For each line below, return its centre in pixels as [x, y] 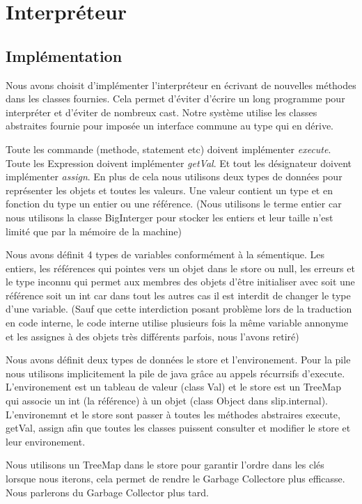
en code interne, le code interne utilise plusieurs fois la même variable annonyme [177, 323]
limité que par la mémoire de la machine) [94, 231]
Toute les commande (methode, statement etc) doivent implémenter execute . [168, 149]
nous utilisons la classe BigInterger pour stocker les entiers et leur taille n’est [170, 217]
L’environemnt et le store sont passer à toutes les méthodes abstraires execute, [173, 414]
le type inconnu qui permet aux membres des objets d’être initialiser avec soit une [180, 282]
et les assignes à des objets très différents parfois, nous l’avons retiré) [152, 336]
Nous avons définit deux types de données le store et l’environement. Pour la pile [178, 360]
